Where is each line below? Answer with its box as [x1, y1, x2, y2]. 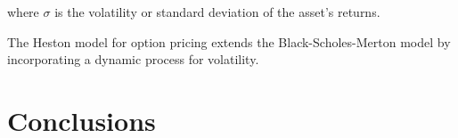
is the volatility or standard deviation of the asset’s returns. [54, 3, 380, 20]
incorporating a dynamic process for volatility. [7, 50, 259, 69]
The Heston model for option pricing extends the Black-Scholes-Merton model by [7, 32, 451, 51]
